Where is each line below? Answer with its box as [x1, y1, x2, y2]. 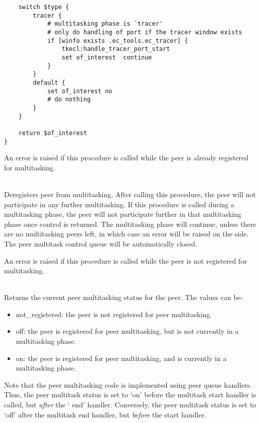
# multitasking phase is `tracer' [47, 20, 163, 28]
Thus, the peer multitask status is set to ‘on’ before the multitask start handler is [4, 389, 256, 400]
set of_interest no [47, 87, 112, 95]
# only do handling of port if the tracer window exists [47, 28, 242, 36]
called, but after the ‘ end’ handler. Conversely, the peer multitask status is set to [4, 399, 256, 410]
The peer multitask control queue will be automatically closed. [4, 238, 198, 249]
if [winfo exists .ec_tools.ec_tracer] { [47, 37, 188, 44]
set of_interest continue [61, 53, 152, 61]
